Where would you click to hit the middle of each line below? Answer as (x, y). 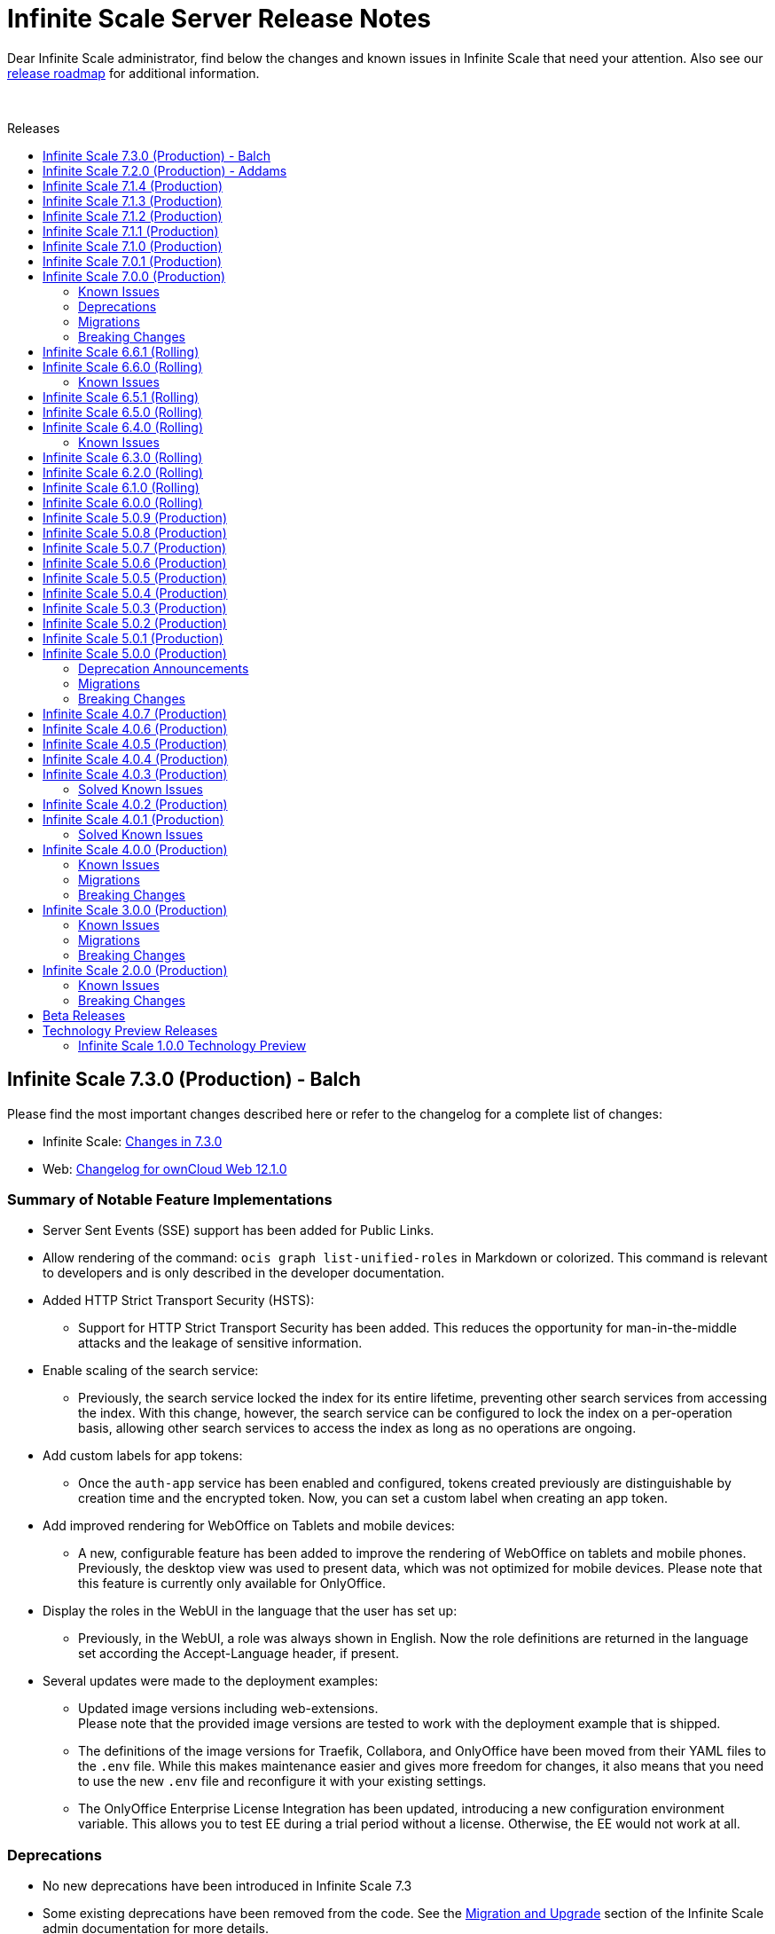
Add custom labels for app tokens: (143, 1456)
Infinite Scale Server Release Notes (219, 19)
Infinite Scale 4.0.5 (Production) (135, 743)
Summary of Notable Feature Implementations (170, 1199)
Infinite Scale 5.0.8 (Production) (135, 532)
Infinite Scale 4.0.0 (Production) (135, 849)
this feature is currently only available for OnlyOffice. (232, 1584)
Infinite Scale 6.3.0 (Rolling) (123, 457)
